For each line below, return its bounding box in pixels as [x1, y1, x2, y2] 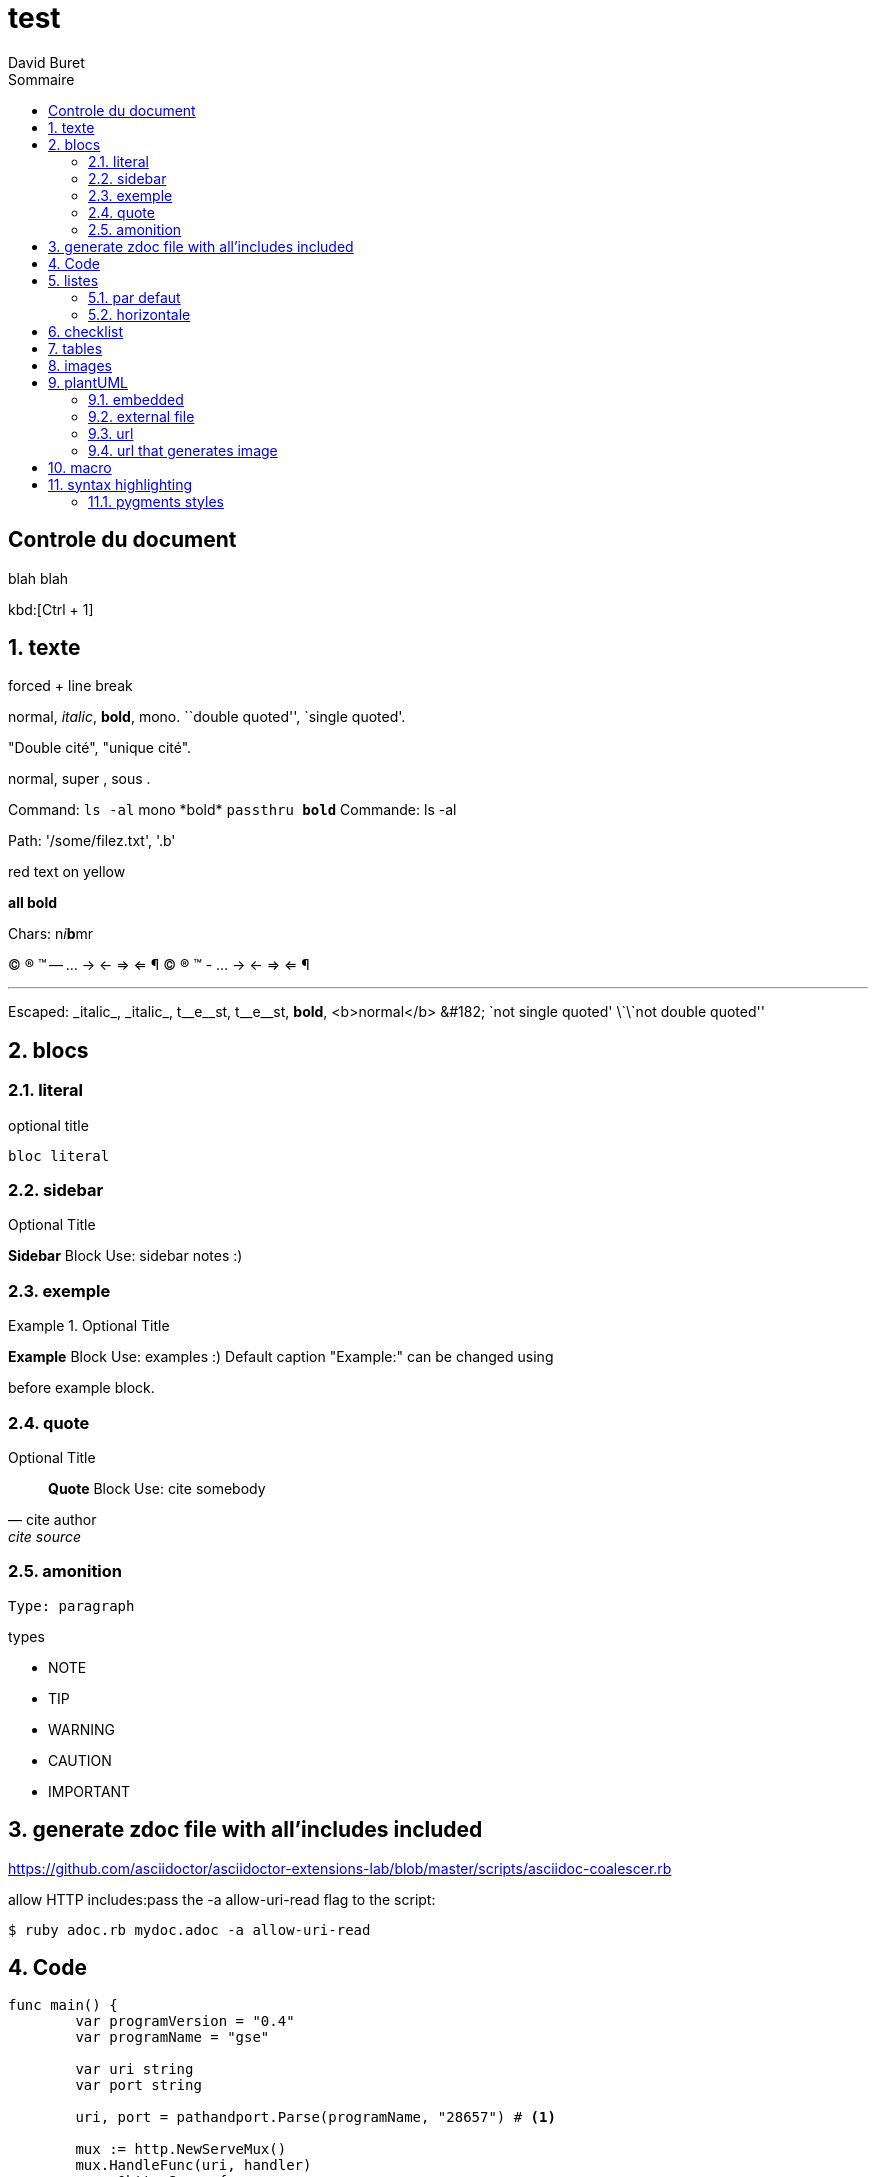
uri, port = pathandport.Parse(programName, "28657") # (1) [75, 2109, 556, 2126]
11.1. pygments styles [88, 492, 224, 510]
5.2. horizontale [88, 305, 191, 323]
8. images [48, 356, 112, 374]
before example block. [8, 1379, 155, 1397]
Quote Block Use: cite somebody [48, 1479, 266, 1497]
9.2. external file [88, 407, 195, 425]
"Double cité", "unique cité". [8, 739, 192, 757]
